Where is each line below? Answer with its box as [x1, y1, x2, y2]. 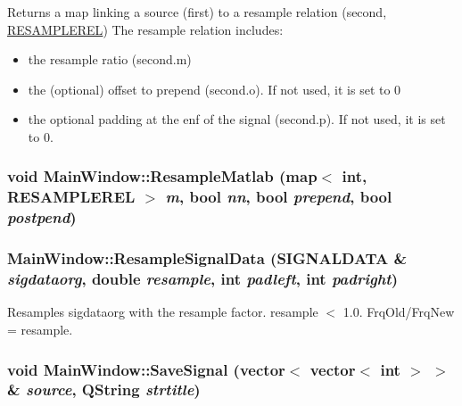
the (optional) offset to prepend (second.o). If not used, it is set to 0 [28, 79, 401, 98]
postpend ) [7, 206, 77, 228]
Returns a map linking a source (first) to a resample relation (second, [7, 3, 387, 21]
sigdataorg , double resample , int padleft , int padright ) [7, 268, 398, 290]
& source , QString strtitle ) [7, 378, 201, 401]
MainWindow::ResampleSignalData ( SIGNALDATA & [7, 247, 408, 269]
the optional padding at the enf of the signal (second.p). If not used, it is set [28, 110, 446, 128]
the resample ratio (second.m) [28, 50, 192, 69]
